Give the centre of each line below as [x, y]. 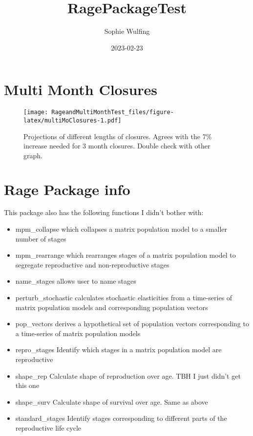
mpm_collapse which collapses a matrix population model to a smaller [121, 229]
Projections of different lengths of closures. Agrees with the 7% [118, 136]
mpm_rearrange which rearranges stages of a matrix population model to [126, 255]
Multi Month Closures [81, 89]
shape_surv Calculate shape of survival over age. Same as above [112, 401]
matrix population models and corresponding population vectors [112, 307]
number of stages [41, 238]
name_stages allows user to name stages [76, 281]
